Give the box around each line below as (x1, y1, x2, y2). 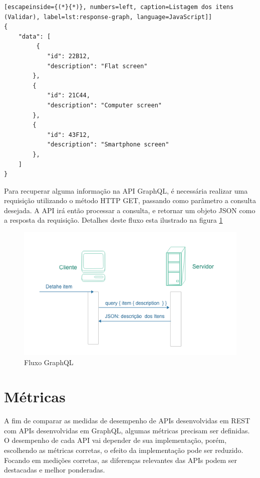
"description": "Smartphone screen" (47, 141, 169, 148)
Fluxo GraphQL (24, 357, 74, 367)
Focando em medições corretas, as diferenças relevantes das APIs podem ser (4, 454, 237, 465)
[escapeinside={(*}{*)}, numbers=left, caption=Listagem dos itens (4, 4, 234, 11)
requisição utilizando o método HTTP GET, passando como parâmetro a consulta (4, 195, 256, 206)
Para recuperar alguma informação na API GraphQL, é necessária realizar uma (4, 185, 248, 196)
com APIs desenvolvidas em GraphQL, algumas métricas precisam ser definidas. (4, 425, 250, 435)
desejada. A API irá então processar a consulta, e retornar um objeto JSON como (4, 205, 255, 215)
